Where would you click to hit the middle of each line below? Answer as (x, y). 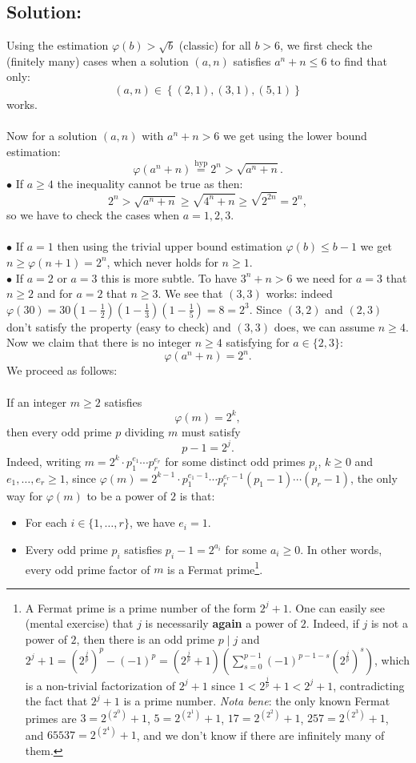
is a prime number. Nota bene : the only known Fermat (257, 701)
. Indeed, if (332, 623)
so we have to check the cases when (93, 215)
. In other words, (341, 549)
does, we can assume (324, 326)
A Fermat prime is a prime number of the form (141, 607)
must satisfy (211, 431)
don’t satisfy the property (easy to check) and (119, 326)
